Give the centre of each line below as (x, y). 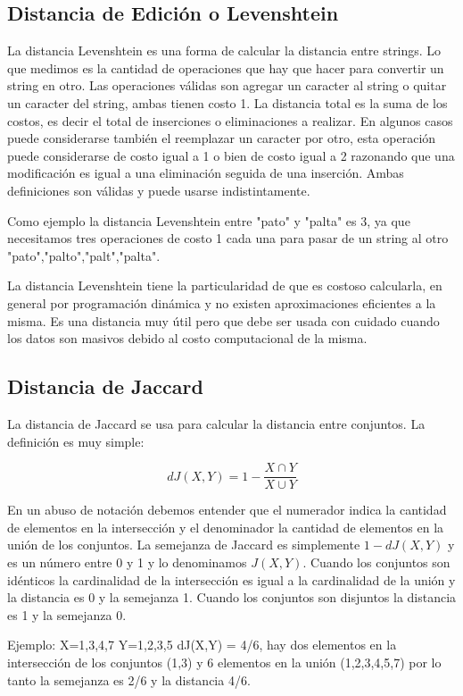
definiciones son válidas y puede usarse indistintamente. (159, 190)
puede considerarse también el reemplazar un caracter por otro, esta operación (222, 138)
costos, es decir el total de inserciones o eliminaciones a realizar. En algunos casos (230, 120)
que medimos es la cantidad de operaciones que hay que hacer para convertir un (226, 67)
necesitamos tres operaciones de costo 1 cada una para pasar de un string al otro (228, 238)
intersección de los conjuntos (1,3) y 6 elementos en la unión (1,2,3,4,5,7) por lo (224, 662)
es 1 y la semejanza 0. (67, 614)
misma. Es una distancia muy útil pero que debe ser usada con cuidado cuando (223, 320)
